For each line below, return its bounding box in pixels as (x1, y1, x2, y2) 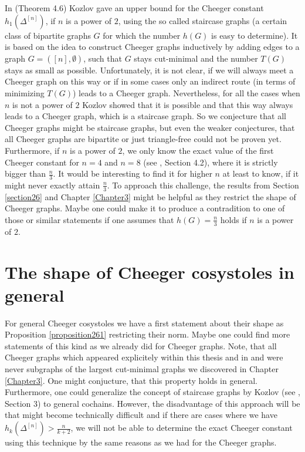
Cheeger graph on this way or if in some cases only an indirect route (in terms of (5, 75, 296, 87)
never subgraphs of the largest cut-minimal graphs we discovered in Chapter (5, 363, 279, 375)
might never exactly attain (5, 178, 100, 191)
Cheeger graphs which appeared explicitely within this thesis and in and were (5, 351, 283, 363)
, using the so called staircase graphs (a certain (118, 14, 287, 26)
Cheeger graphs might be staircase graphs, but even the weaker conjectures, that (5, 121, 295, 133)
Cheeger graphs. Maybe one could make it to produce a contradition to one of (5, 202, 285, 214)
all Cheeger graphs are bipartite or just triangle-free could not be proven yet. (5, 133, 282, 145)
